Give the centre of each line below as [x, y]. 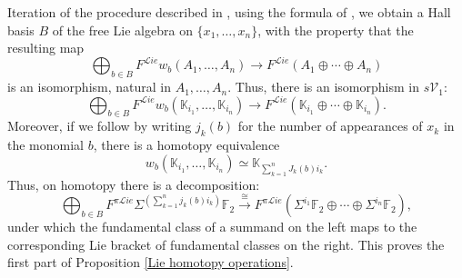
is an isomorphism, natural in [89, 87]
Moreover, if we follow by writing [100, 126]
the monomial [45, 145]
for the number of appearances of [330, 126]
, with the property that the [336, 30]
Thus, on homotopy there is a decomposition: [134, 184]
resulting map [46, 48]
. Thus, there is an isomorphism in [323, 87]
